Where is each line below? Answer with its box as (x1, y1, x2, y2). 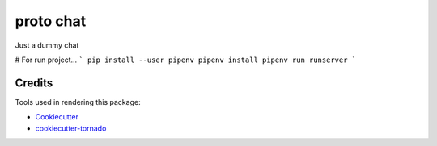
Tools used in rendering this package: (15, 97, 141, 106)
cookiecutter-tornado (35, 123, 107, 133)
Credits (15, 76, 53, 90)
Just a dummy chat (15, 40, 79, 50)
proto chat (15, 12, 87, 30)
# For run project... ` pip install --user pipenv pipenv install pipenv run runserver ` (15, 55, 356, 65)
